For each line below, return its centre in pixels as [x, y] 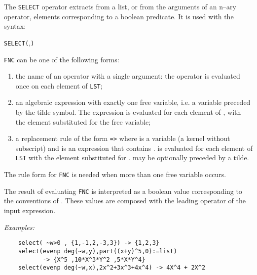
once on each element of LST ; [59, 85]
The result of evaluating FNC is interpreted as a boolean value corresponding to [123, 191]
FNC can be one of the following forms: [62, 59]
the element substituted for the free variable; [83, 121]
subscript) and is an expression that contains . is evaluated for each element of [134, 148]
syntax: [15, 26]
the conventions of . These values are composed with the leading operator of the [125, 201]
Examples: [19, 227]
